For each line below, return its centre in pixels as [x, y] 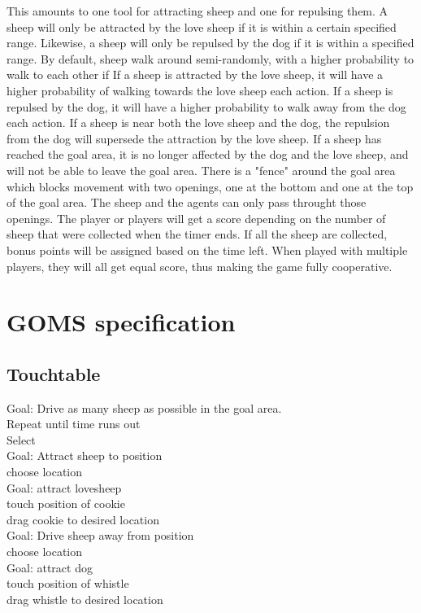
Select [21, 439]
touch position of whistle [68, 583]
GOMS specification [121, 322]
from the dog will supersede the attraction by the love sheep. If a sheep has [194, 138]
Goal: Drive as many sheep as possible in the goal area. [144, 407]
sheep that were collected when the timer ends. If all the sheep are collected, [197, 234]
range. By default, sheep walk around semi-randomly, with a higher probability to [210, 58]
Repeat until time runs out [74, 424]
